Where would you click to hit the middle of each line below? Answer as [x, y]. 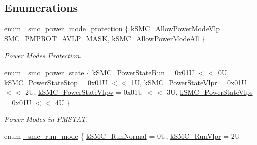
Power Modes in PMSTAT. [46, 119]
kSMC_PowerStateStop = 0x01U [56, 82]
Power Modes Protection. [43, 55]
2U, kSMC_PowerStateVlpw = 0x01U [84, 92]
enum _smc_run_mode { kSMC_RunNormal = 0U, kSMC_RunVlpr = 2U [122, 136]
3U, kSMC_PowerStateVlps [210, 92]
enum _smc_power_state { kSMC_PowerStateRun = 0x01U [99, 72]
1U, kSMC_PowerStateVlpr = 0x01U [189, 82]
